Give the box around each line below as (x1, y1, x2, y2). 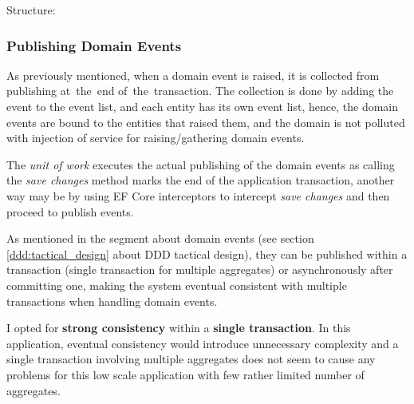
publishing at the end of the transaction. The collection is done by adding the (6, 82, 394, 99)
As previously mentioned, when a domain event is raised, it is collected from (6, 66, 380, 83)
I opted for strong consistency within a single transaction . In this (6, 319, 351, 336)
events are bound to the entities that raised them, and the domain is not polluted (6, 113, 405, 130)
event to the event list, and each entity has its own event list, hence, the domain (6, 98, 399, 114)
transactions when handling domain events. (6, 292, 218, 309)
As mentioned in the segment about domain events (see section (6, 230, 314, 247)
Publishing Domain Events (6, 35, 182, 55)
